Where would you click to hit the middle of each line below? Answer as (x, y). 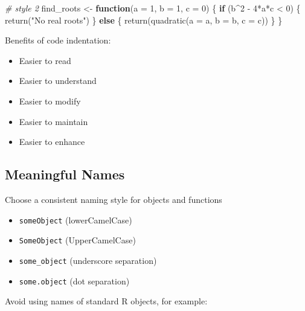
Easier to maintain (53, 121)
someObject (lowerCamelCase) (75, 220)
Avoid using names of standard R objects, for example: (106, 301)
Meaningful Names (65, 174)
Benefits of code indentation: (58, 40)
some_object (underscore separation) (88, 260)
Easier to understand (58, 81)
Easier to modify (50, 101)
